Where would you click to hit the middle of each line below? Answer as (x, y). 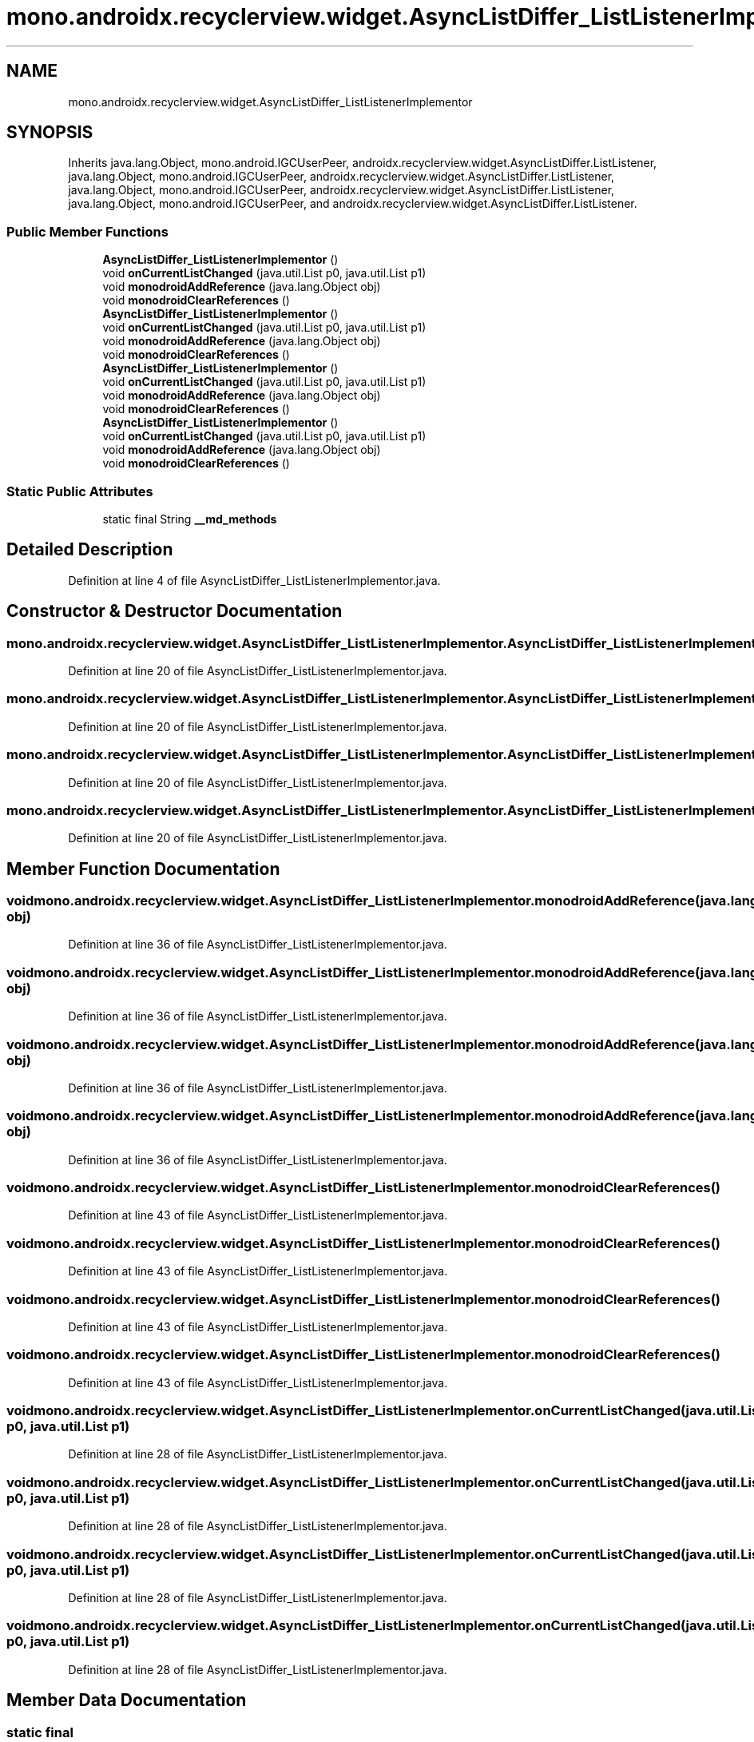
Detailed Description (90, 550)
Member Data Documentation (127, 1700)
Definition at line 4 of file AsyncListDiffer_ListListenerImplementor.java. (254, 580)
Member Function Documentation (143, 869)
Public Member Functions (87, 231)
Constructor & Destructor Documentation (175, 611)
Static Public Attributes (80, 491)
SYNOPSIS (50, 133)
